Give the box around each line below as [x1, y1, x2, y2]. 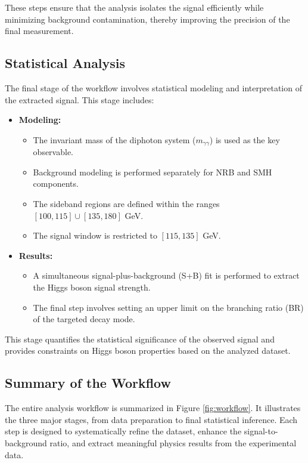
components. [33, 177, 79, 190]
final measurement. [5, 24, 74, 37]
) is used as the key [209, 133, 280, 146]
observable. [33, 146, 73, 158]
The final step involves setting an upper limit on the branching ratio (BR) [33, 301, 304, 313]
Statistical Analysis [5, 54, 126, 72]
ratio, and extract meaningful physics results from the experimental [49, 436, 297, 449]
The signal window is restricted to [33, 229, 157, 242]
